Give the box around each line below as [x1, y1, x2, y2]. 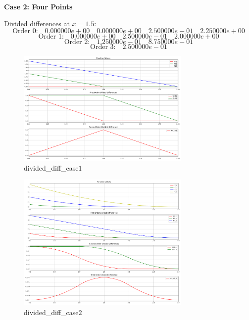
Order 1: [38, 33, 64, 41]
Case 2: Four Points [4, 1, 73, 11]
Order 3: [90, 44, 116, 51]
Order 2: [64, 39, 90, 46]
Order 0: [12, 28, 38, 35]
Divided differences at [4, 18, 70, 28]
